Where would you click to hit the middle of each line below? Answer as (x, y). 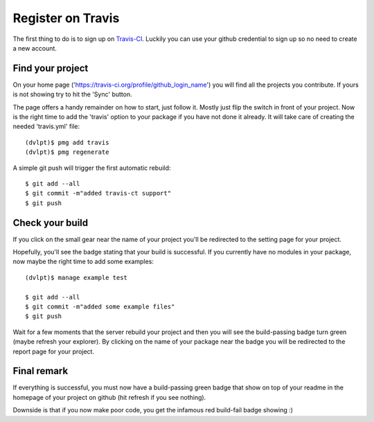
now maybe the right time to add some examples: (83, 262)
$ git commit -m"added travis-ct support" (98, 193)
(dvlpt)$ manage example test (77, 278)
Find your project (51, 68)
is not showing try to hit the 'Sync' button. (72, 94)
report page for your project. (54, 351)
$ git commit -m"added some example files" (100, 307)
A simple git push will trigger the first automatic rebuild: (92, 168)
